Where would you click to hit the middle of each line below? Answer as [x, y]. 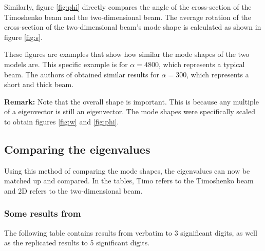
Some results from [43, 213]
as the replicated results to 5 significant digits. [77, 243]
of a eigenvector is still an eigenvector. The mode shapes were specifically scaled [130, 111]
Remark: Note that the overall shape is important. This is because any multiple [131, 101]
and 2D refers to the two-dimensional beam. [73, 190]
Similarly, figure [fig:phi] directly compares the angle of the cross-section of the [128, 7]
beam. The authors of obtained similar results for [82, 74]
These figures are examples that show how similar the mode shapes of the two [127, 54]
